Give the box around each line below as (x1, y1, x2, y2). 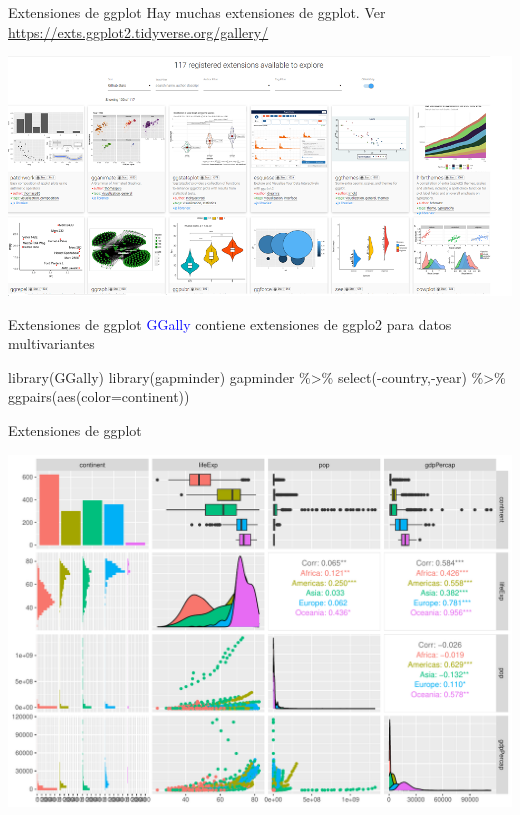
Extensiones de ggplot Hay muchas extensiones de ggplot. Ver (8, 2, 386, 22)
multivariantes (8, 333, 95, 354)
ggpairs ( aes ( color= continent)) (8, 386, 190, 407)
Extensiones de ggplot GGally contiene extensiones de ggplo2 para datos (8, 313, 452, 334)
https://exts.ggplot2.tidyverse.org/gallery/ (8, 21, 269, 42)
